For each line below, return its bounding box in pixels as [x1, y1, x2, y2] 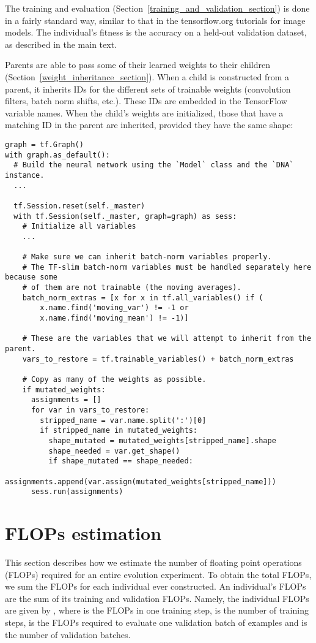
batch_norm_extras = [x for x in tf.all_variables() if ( [22, 293, 263, 302]
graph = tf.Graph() [5, 140, 84, 149]
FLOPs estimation [5, 520, 162, 546]
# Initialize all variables [22, 222, 136, 231]
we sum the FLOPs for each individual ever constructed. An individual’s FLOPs [5, 580, 306, 593]
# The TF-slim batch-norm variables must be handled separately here [22, 262, 312, 272]
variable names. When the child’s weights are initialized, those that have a [5, 106, 284, 119]
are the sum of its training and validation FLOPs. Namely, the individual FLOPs [5, 592, 309, 604]
